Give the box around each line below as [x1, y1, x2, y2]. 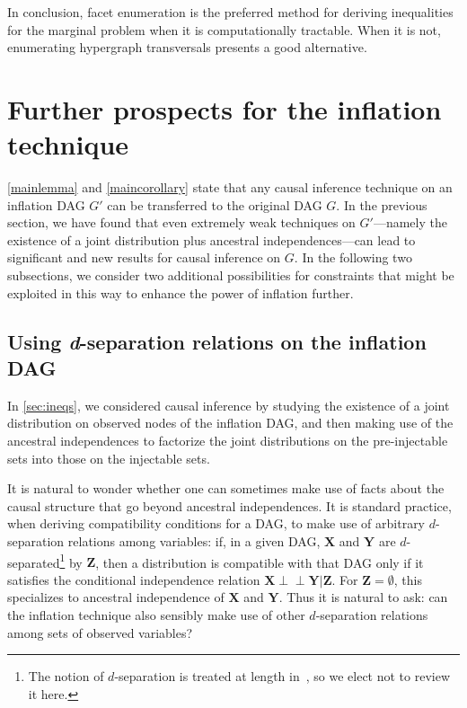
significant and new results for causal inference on [7, 248, 281, 267]
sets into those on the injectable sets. [7, 448, 210, 467]
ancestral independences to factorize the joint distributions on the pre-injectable [7, 431, 448, 450]
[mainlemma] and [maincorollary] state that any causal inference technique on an [7, 178, 453, 197]
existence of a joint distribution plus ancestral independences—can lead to [7, 230, 416, 249]
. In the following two [294, 248, 412, 267]
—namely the [373, 213, 447, 232]
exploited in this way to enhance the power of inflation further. [7, 283, 354, 302]
